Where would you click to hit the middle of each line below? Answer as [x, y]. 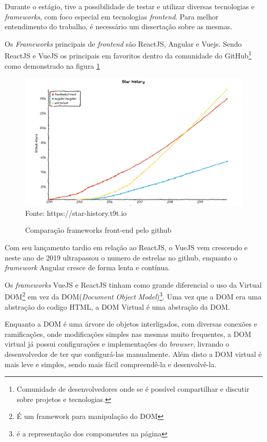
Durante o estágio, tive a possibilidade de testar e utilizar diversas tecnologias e [130, 6]
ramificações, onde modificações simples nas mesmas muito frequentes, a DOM [128, 334]
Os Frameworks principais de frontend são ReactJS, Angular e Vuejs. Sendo [123, 43]
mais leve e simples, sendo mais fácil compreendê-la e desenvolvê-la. [111, 364]
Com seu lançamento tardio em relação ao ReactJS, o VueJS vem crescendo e [126, 247]
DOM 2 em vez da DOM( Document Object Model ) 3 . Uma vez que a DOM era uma [133, 296]
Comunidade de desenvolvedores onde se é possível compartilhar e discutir [133, 389]
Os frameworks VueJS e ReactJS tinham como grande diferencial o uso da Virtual [133, 284]
